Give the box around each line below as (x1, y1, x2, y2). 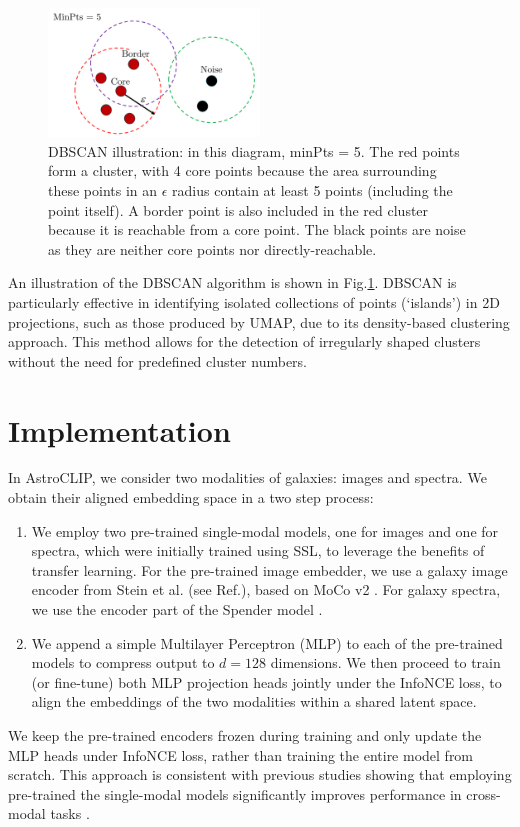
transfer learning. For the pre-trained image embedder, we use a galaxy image (31, 559, 508, 580)
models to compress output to (31, 652, 215, 673)
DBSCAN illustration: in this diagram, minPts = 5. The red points (48, 140, 460, 161)
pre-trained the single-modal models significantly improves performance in (8, 783, 462, 804)
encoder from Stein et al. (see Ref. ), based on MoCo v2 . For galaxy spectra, (31, 579, 501, 600)
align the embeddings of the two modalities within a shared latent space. (31, 691, 477, 712)
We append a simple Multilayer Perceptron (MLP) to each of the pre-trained (31, 632, 503, 653)
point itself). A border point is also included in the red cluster (48, 199, 429, 220)
